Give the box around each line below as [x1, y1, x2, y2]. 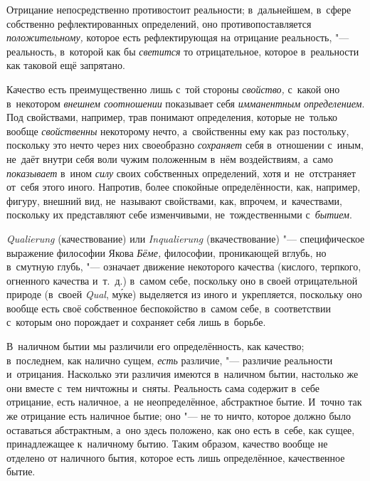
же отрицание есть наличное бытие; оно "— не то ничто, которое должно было [6, 408, 351, 423]
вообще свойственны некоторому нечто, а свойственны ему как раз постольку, [6, 123, 349, 138]
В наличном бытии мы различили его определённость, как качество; [6, 339, 305, 354]
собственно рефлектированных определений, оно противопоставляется [6, 16, 312, 31]
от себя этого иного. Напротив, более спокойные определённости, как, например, [6, 179, 361, 194]
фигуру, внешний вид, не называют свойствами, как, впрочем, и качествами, [6, 193, 342, 208]
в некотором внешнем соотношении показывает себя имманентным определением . [6, 95, 365, 110]
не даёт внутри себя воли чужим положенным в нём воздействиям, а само [6, 151, 334, 166]
